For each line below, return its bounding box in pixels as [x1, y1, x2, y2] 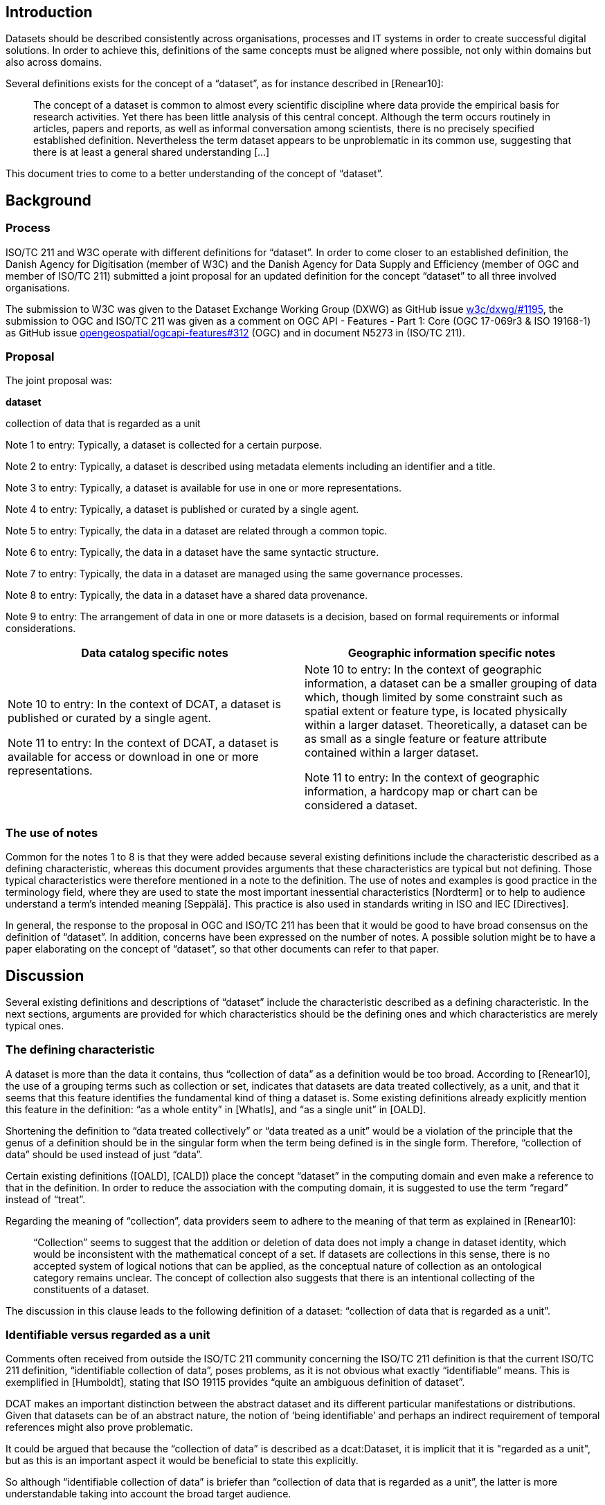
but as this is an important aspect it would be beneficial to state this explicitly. [6, 1454, 359, 1467]
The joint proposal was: [6, 375, 112, 387]
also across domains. [6, 56, 102, 69]
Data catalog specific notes [81, 646, 228, 660]
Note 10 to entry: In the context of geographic [305, 663, 542, 677]
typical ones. [6, 1019, 64, 1031]
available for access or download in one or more [8, 750, 259, 764]
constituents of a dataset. [33, 1283, 150, 1295]
